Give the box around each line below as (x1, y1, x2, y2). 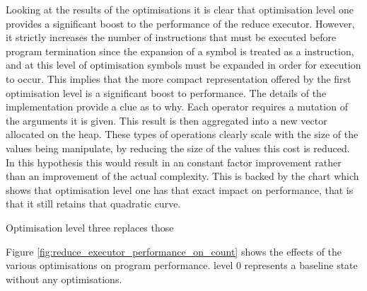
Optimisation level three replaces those (6, 219, 174, 234)
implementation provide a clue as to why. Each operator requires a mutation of (6, 99, 348, 114)
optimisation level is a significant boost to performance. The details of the (6, 85, 327, 100)
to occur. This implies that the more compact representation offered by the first (6, 71, 351, 86)
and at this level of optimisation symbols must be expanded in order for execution (6, 57, 361, 72)
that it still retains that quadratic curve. (6, 196, 181, 211)
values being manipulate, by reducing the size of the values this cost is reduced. (6, 140, 350, 155)
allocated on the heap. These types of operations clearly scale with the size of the (6, 127, 359, 142)
